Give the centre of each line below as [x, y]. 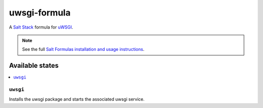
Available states [34, 66]
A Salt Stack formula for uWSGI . [41, 27]
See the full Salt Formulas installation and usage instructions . [83, 49]
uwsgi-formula [40, 13]
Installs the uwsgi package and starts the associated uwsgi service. [77, 99]
